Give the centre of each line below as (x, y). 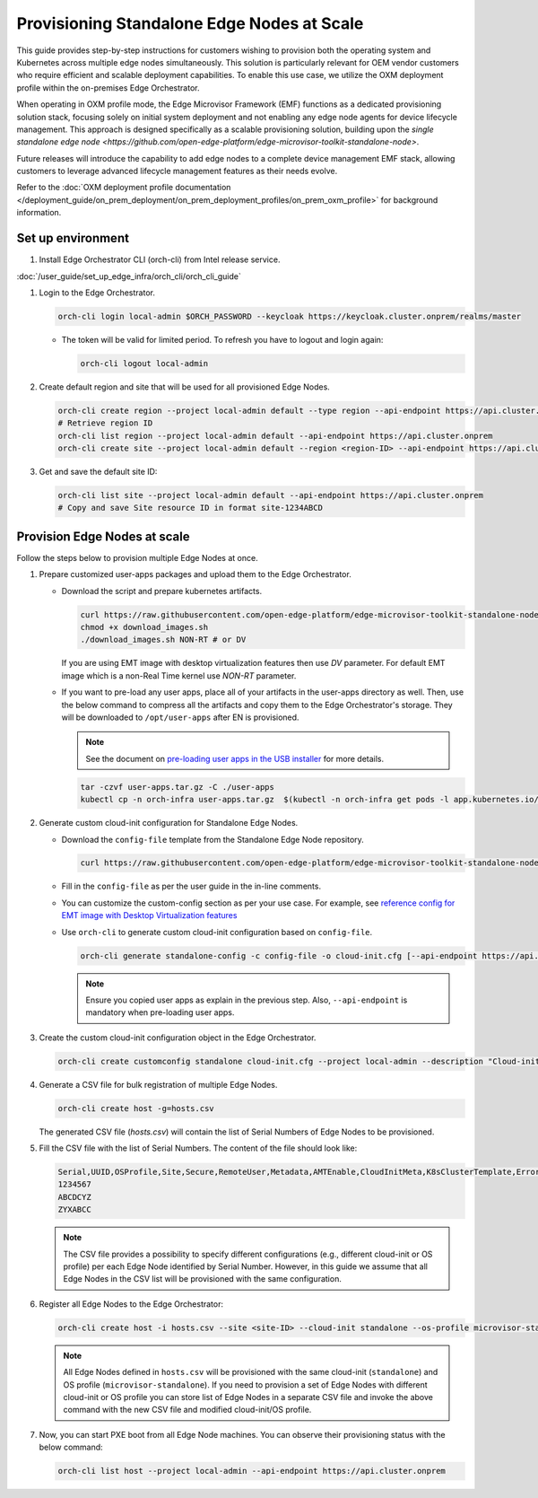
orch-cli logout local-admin (144, 363)
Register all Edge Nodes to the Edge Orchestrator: (131, 1304)
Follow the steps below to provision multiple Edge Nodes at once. (138, 557)
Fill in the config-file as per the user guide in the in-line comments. (191, 886)
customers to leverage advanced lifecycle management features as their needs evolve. (177, 171)
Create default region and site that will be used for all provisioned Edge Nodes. (185, 387)
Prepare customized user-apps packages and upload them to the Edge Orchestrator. (195, 574)
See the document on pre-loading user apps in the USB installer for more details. (235, 758)
